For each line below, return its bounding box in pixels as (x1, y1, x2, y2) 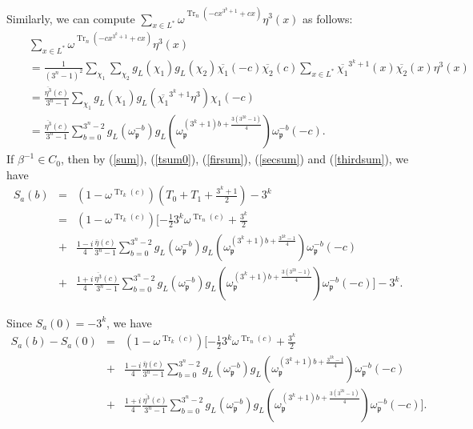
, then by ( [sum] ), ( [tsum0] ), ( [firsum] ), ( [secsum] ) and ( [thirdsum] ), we (61, 150, 409, 167)
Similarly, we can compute (6, 10, 135, 26)
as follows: (303, 10, 353, 26)
